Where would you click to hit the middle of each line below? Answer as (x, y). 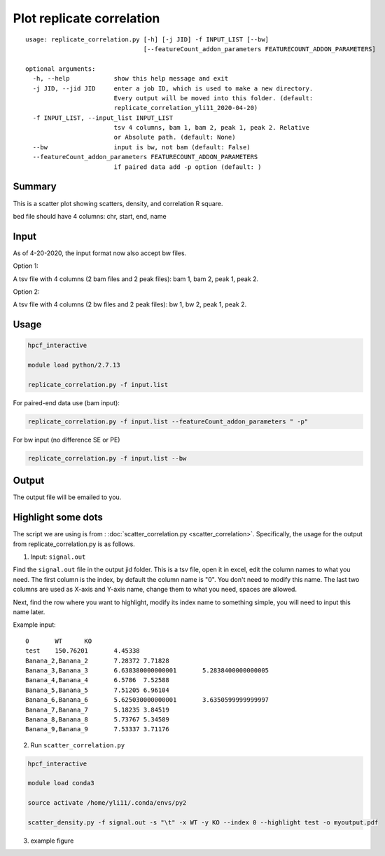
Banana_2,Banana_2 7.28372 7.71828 (97, 660)
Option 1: (26, 266)
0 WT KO (59, 641)
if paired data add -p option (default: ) (188, 167)
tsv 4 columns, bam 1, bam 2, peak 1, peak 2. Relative (212, 128)
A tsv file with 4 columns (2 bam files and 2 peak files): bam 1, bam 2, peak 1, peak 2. (136, 279)
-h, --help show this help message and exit (131, 79)
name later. (29, 612)
